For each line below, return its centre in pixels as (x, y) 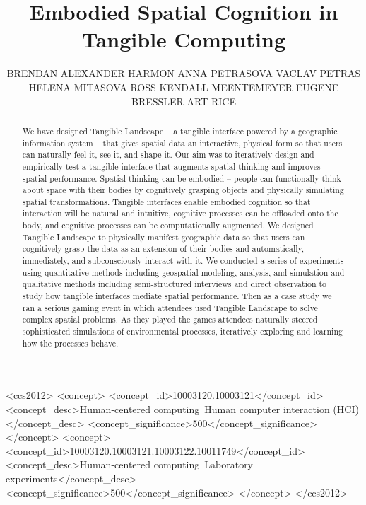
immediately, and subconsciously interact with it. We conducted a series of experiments (183, 261)
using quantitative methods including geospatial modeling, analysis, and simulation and (183, 272)
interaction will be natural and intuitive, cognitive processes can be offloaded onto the (180, 213)
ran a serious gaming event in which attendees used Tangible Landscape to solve (170, 307)
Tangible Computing (183, 39)
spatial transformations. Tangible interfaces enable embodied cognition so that (166, 201)
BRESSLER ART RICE (184, 101)
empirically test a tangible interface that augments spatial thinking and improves (171, 166)
